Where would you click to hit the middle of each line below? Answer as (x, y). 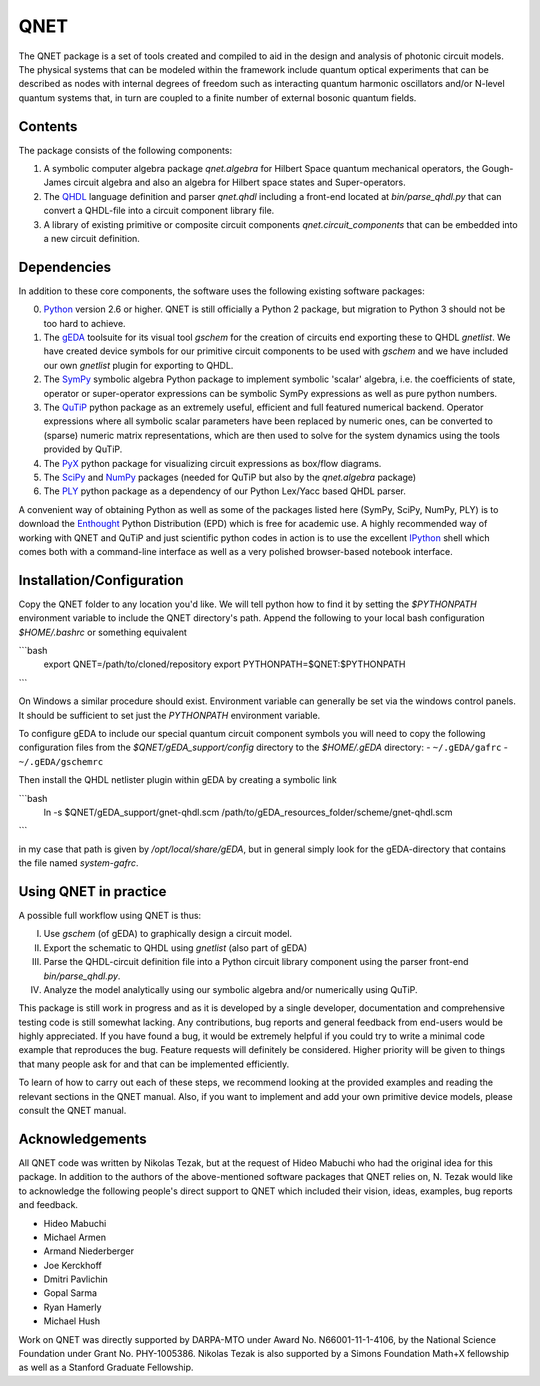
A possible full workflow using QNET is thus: (110, 915)
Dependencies (65, 266)
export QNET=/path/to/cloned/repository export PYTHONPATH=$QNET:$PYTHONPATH (224, 664)
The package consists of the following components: (125, 150)
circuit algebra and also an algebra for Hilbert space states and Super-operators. (239, 182)
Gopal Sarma (70, 1293)
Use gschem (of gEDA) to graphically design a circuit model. (168, 934)
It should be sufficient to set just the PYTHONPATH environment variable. (169, 715)
